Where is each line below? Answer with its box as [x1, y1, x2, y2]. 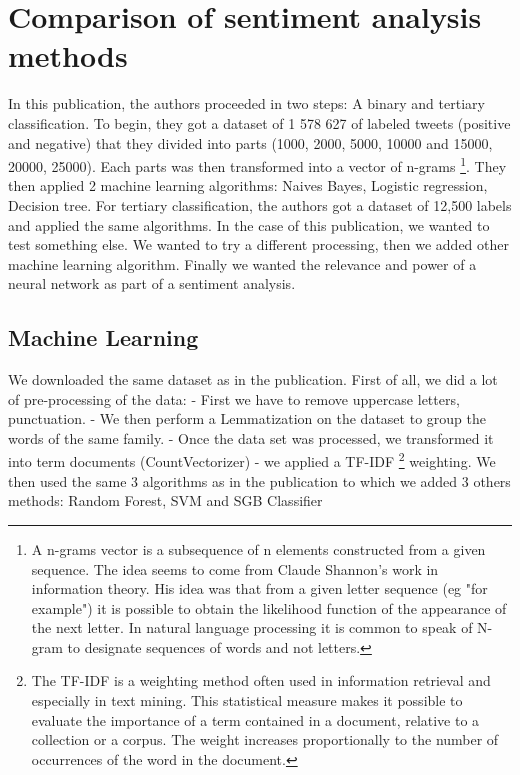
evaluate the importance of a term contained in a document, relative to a [31, 709, 480, 730]
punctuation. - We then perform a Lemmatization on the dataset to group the [8, 408, 486, 429]
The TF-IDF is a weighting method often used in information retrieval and [31, 670, 491, 691]
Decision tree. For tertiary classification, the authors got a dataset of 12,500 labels [8, 194, 512, 215]
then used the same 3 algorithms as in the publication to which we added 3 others [8, 470, 511, 491]
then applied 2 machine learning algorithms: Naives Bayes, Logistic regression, [8, 175, 488, 196]
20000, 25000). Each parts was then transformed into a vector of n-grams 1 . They [8, 153, 507, 176]
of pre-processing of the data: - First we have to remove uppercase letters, [8, 388, 460, 409]
